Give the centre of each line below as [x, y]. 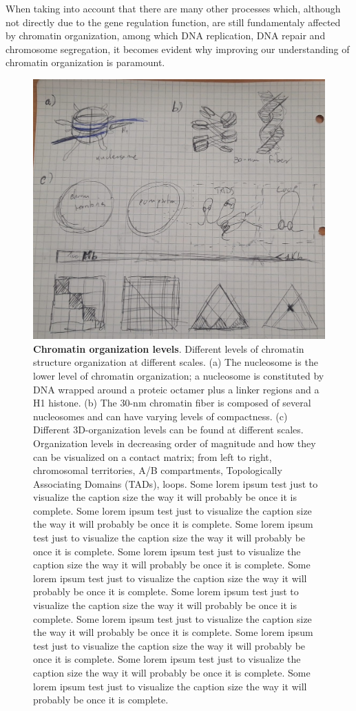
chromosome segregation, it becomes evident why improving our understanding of [178, 49]
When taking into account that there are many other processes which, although [173, 8]
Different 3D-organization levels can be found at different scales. [168, 430]
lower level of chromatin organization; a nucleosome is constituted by [179, 375]
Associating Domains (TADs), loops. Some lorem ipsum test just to [176, 483]
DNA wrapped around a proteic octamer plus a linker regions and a [176, 389]
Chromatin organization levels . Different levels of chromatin [169, 348]
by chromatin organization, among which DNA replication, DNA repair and [166, 35]
